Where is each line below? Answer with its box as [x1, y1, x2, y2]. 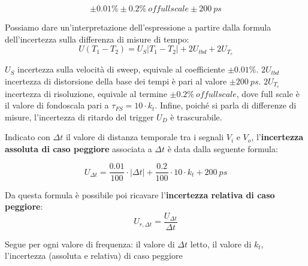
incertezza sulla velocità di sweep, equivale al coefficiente [17, 63, 225, 75]
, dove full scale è [236, 87, 300, 99]
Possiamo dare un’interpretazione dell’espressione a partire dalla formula [5, 21, 271, 33]
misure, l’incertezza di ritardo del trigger [5, 110, 154, 123]
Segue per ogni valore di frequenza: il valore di [5, 237, 175, 250]
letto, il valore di [190, 237, 252, 250]
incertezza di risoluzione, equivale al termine [5, 87, 167, 99]
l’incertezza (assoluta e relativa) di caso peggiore [5, 249, 183, 262]
